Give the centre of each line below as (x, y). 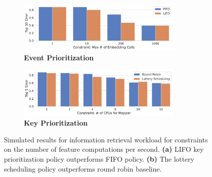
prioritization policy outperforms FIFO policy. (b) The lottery (99, 158)
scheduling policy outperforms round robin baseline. (83, 168)
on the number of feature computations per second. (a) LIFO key (104, 149)
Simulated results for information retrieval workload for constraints (106, 139)
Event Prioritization (59, 57)
